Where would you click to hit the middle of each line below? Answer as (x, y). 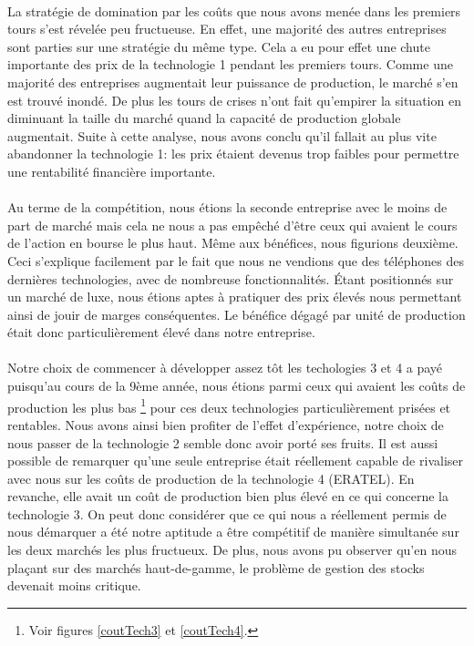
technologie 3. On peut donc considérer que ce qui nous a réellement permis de (227, 513)
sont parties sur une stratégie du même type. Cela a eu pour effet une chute (219, 46)
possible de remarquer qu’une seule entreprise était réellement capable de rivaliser (235, 461)
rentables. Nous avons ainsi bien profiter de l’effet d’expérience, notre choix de (226, 424)
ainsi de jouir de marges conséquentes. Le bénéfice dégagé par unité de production (237, 314)
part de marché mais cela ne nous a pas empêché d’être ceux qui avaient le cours (232, 225)
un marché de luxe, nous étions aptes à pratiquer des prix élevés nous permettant (235, 297)
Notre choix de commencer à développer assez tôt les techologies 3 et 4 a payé (225, 368)
